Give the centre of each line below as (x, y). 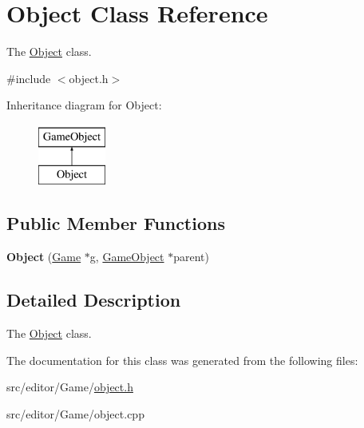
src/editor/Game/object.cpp (75, 413)
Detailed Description (94, 300)
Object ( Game (44, 257)
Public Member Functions (116, 223)
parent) (191, 257)
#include (29, 78)
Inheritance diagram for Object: (84, 105)
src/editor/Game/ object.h (70, 387)
